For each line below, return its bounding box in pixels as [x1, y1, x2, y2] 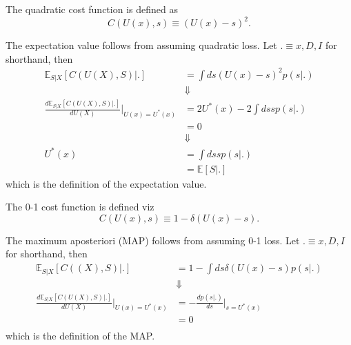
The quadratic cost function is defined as [6, 2, 178, 16]
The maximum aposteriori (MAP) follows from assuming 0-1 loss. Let [6, 233, 300, 247]
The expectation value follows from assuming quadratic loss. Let [6, 38, 277, 52]
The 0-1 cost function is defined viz [6, 199, 154, 214]
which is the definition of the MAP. [6, 328, 155, 343]
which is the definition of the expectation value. [6, 176, 207, 190]
